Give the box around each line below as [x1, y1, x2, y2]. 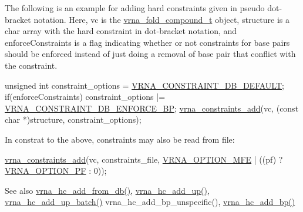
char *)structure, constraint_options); [5, 113, 142, 126]
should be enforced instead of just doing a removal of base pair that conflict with [5, 48, 296, 60]
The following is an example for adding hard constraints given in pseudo [5, 2, 265, 14]
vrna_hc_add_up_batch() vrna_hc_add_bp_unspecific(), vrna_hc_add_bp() [5, 196, 295, 208]
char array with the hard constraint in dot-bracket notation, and [5, 25, 237, 37]
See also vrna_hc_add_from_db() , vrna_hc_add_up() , [5, 184, 210, 196]
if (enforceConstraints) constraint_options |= [5, 90, 166, 103]
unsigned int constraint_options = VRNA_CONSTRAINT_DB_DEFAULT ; [5, 79, 284, 91]
